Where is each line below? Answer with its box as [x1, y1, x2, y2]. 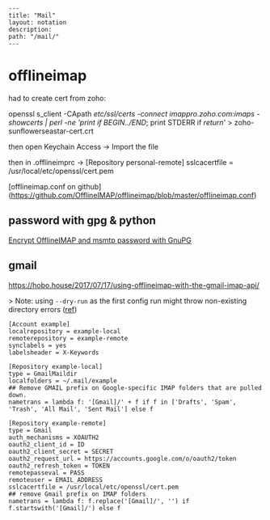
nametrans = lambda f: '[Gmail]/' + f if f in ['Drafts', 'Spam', [8, 398, 237, 406]
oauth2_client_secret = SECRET [8, 447, 114, 455]
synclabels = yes [8, 341, 67, 349]
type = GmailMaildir [8, 370, 78, 378]
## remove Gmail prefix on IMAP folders [8, 490, 147, 498]
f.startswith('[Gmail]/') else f [8, 504, 121, 512]
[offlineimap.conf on [8, 181, 76, 191]
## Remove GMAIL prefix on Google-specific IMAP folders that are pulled [8, 383, 263, 392]
